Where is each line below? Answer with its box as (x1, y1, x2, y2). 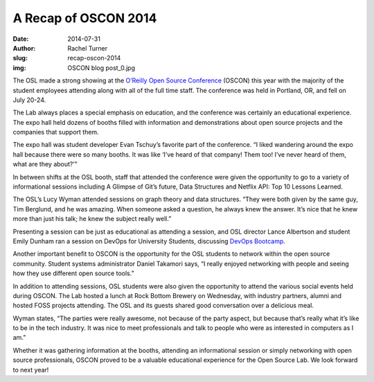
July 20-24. (12, 96, 46, 104)
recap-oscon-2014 (67, 54, 121, 62)
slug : (12, 54, 28, 62)
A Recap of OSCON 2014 (12, 10, 157, 26)
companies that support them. (12, 128, 100, 137)
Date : (12, 35, 29, 43)
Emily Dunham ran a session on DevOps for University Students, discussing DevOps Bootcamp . (12, 236, 285, 245)
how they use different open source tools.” (12, 269, 134, 277)
